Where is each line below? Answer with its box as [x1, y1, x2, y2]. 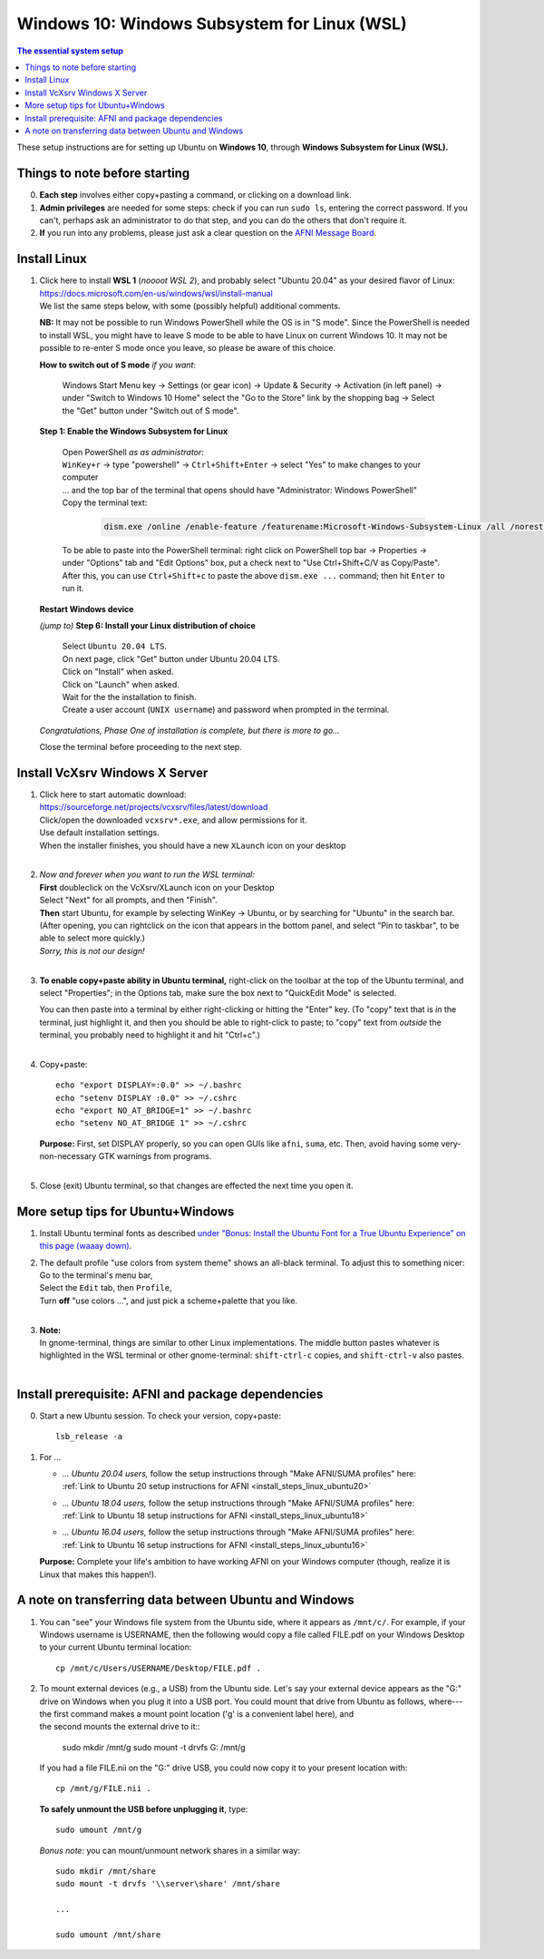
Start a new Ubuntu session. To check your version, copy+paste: [39, 1410, 281, 1421]
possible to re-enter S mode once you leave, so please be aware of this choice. [39, 343, 335, 354]
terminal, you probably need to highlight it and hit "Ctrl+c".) [39, 1029, 260, 1040]
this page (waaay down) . [39, 1241, 132, 1252]
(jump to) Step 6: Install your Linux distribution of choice [39, 620, 256, 631]
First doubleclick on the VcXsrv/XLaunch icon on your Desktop [39, 882, 275, 892]
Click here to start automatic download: [39, 789, 187, 800]
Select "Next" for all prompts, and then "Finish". [39, 894, 218, 906]
